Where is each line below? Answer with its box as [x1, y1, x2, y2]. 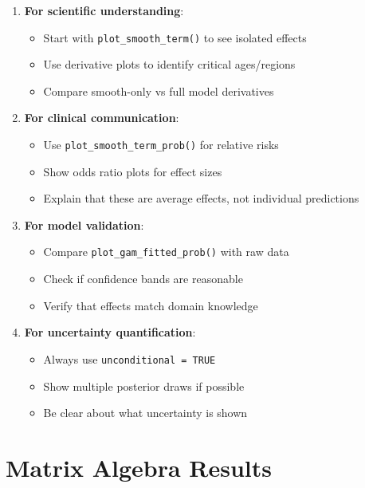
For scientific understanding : [24, 2, 184, 18]
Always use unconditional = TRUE [43, 350, 216, 367]
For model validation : [24, 216, 144, 233]
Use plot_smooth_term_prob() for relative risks [43, 136, 279, 153]
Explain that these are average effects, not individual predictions [43, 190, 359, 207]
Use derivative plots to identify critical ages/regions [43, 56, 296, 73]
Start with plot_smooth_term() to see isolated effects [43, 29, 307, 45]
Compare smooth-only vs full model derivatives [43, 82, 274, 99]
